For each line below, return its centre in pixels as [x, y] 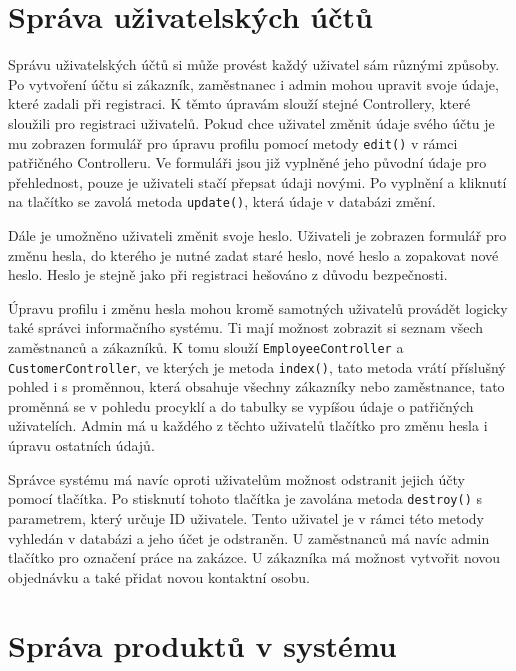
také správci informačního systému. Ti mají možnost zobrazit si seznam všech [246, 327]
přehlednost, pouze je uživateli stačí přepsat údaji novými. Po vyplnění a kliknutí [257, 181]
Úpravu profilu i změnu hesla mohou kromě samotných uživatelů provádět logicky [258, 307]
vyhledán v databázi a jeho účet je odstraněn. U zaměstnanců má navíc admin [249, 537]
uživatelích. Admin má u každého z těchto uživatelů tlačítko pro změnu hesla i [248, 425]
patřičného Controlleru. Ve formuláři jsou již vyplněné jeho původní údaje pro [247, 162]
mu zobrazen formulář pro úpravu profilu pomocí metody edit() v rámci [233, 142]
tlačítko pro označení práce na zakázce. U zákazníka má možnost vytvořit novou [254, 557]
